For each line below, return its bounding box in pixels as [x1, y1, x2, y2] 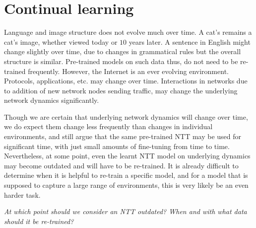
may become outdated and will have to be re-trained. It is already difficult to [4, 160, 239, 170]
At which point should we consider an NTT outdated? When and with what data [4, 206, 247, 217]
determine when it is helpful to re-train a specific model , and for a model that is [4, 170, 248, 180]
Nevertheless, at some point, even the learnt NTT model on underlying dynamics [4, 151, 251, 161]
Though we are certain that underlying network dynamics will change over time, [4, 111, 248, 122]
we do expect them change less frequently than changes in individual [4, 121, 213, 132]
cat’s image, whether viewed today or [4, 36, 118, 47]
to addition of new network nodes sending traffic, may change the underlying [4, 85, 238, 95]
